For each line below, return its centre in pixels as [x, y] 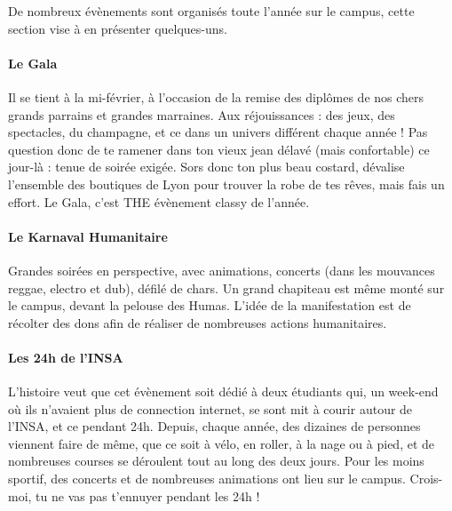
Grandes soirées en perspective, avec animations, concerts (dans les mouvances [222, 270]
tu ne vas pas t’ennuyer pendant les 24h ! [148, 495]
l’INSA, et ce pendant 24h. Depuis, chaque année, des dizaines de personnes [214, 426]
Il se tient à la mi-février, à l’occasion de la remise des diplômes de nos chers [216, 96]
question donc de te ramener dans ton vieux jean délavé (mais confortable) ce [219, 149]
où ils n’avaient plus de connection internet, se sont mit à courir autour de [210, 408]
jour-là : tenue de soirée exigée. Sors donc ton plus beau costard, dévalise [206, 167]
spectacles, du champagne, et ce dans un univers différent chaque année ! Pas [218, 132]
